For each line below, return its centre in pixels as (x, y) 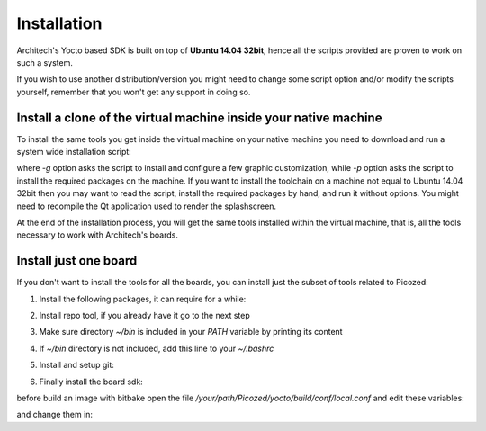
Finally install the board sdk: (91, 382)
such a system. (45, 62)
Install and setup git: (76, 365)
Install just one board (77, 261)
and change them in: (55, 415)
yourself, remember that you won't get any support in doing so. (134, 92)
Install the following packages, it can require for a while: (143, 299)
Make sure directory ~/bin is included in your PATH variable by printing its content (191, 332)
